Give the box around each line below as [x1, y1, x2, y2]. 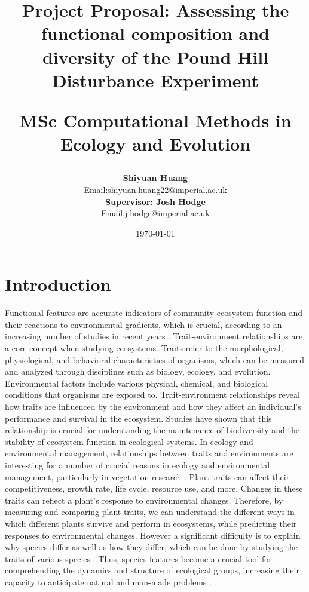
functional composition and [41, 21, 270, 45]
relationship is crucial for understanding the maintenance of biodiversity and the [5, 424, 299, 436]
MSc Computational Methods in [19, 108, 292, 132]
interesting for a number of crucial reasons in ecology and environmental [5, 458, 270, 471]
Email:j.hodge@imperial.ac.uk [101, 207, 210, 219]
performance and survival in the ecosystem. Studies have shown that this [5, 412, 272, 424]
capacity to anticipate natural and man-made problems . [5, 575, 212, 588]
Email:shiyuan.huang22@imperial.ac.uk [84, 183, 227, 195]
